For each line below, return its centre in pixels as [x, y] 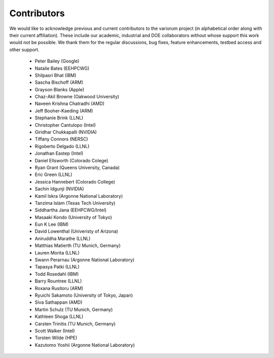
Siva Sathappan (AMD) [59, 302]
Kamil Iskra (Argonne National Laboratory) [79, 196]
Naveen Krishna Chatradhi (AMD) [70, 103]
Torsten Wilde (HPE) [56, 338]
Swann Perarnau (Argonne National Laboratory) [84, 260]
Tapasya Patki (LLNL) [57, 267]
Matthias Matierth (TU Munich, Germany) [78, 245]
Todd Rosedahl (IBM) [57, 274]
